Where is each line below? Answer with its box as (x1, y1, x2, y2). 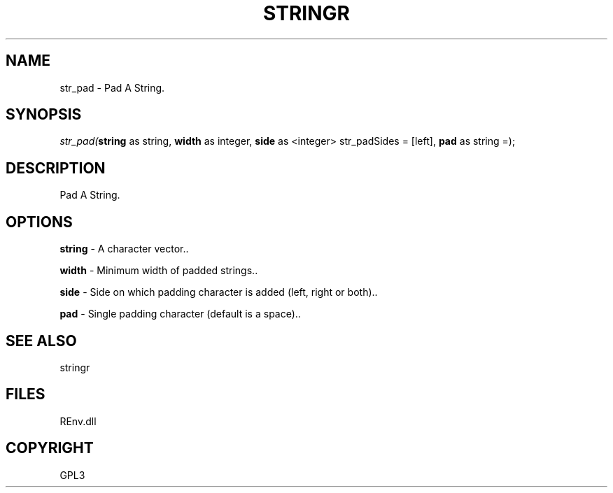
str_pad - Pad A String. (59, 81, 165, 94)
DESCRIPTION (6, 159, 106, 177)
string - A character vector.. (59, 243, 189, 255)
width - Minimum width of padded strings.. (59, 264, 258, 277)
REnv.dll (59, 415, 97, 427)
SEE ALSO (6, 331, 77, 350)
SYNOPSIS (6, 106, 82, 124)
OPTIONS (6, 213, 73, 231)
